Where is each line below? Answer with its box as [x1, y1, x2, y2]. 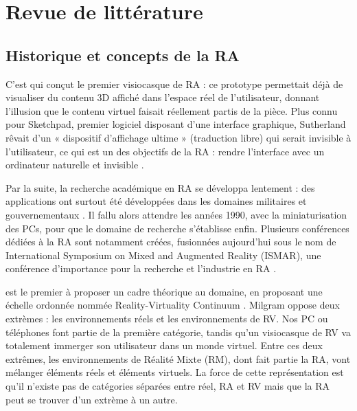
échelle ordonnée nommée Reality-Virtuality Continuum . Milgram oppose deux [5, 298, 340, 312]
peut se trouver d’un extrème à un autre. [5, 392, 178, 406]
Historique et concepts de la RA [5, 44, 240, 65]
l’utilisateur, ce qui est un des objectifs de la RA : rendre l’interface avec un [5, 144, 325, 158]
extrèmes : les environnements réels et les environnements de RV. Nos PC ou [5, 311, 328, 326]
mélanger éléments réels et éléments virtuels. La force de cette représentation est [5, 365, 344, 379]
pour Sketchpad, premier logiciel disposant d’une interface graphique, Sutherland [5, 117, 346, 131]
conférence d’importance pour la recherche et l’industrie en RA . [5, 261, 277, 276]
